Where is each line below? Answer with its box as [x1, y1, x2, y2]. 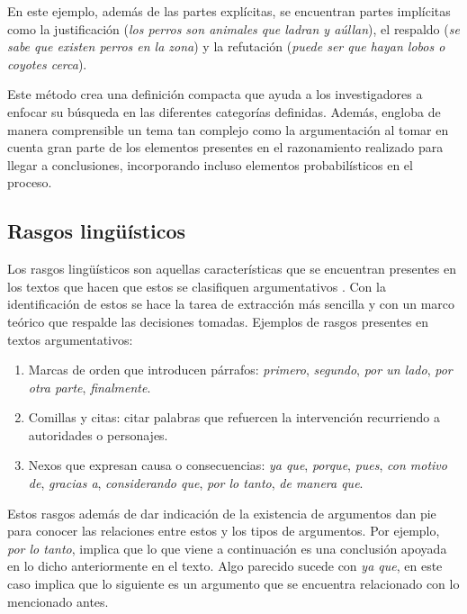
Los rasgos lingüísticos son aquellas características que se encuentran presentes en [7, 259, 457, 278]
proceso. [7, 173, 52, 192]
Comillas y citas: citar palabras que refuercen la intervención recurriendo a [28, 408, 440, 427]
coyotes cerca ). [7, 54, 87, 73]
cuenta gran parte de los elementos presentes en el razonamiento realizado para [7, 138, 444, 157]
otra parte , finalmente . [28, 377, 151, 396]
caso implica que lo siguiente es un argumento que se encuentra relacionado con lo [7, 574, 460, 593]
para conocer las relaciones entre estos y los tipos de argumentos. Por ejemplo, [7, 521, 440, 540]
